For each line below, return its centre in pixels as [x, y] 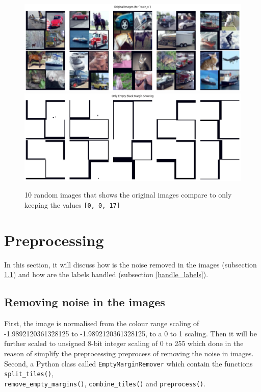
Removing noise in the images [85, 302]
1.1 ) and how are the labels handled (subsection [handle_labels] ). [106, 274]
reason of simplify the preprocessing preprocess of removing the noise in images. [129, 353]
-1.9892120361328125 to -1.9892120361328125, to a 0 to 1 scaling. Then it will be [130, 333]
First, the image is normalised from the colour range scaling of [102, 323]
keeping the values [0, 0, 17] [72, 204]
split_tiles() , [29, 373]
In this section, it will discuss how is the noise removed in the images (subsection [130, 264]
